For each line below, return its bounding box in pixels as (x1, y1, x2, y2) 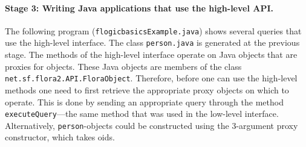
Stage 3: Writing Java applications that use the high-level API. (5, 1, 273, 14)
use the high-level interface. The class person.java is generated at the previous (5, 36, 300, 49)
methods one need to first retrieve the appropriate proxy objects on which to (5, 83, 289, 96)
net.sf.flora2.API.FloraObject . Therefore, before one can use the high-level (5, 72, 298, 84)
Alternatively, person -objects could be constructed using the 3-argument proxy (5, 119, 298, 131)
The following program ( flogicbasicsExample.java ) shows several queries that (5, 24, 302, 37)
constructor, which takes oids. (5, 131, 115, 143)
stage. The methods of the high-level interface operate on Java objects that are (5, 48, 298, 61)
